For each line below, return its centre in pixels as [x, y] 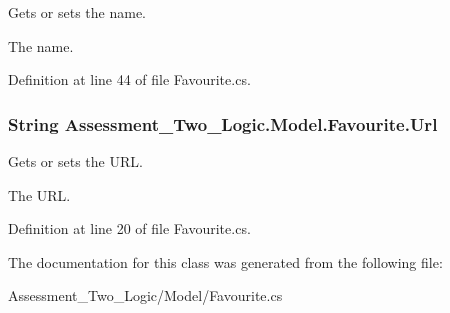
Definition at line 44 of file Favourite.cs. [129, 79]
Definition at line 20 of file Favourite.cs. [129, 228]
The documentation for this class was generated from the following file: [225, 261]
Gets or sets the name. [77, 12]
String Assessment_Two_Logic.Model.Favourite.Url [223, 123]
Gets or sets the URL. [75, 161]
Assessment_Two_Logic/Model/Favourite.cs [145, 295]
